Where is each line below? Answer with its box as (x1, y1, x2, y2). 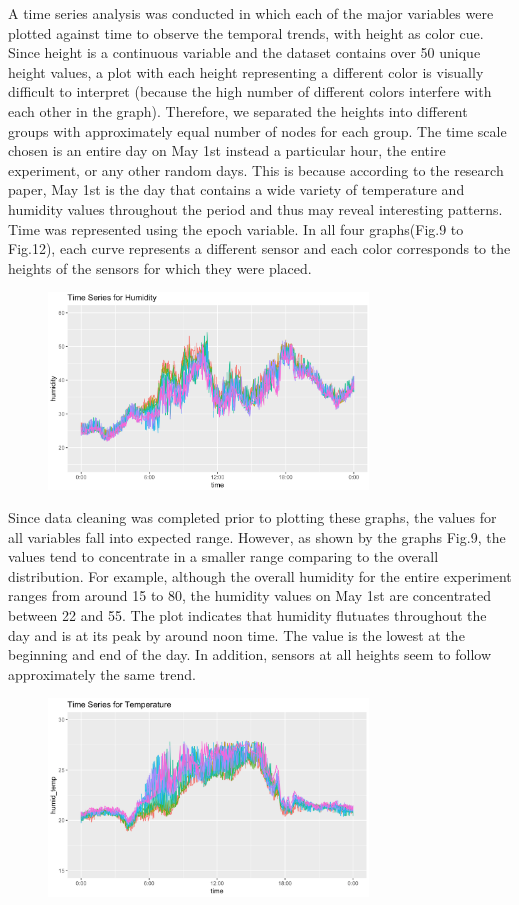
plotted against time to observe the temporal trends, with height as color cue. (8, 22, 484, 43)
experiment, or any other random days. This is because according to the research (8, 159, 504, 180)
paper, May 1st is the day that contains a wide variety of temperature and (8, 179, 465, 200)
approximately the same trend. (8, 663, 196, 684)
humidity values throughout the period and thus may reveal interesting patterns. (8, 198, 503, 219)
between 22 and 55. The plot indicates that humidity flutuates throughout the (8, 605, 487, 626)
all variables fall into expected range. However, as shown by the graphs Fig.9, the (8, 526, 506, 547)
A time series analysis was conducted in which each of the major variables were (8, 3, 494, 23)
